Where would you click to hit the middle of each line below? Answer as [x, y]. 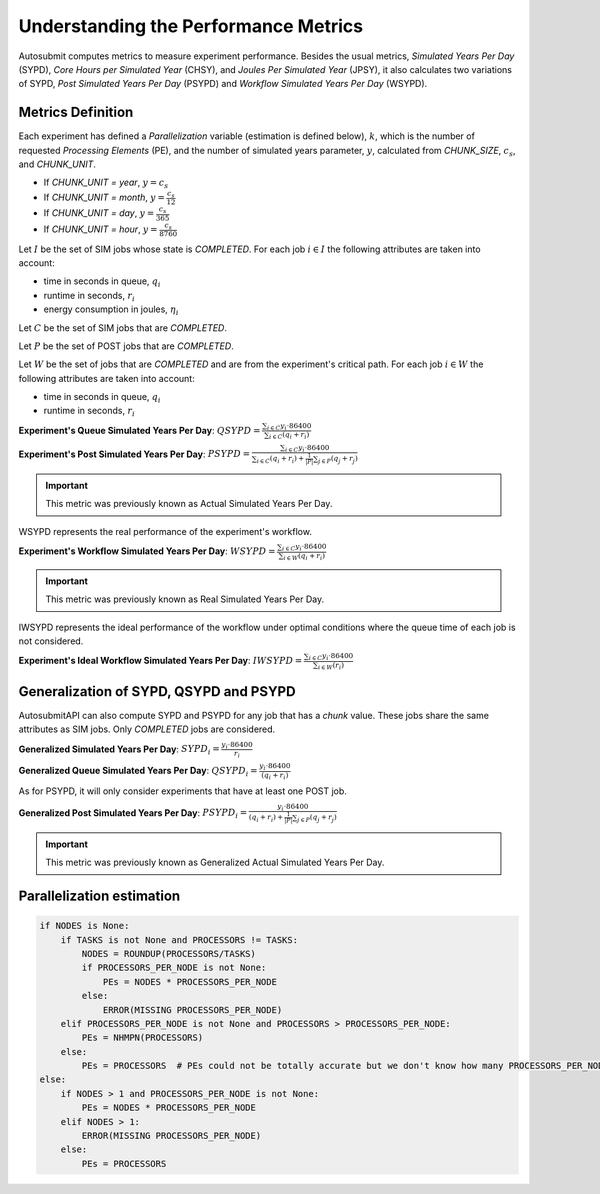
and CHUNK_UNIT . [57, 164]
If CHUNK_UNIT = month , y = [104, 197]
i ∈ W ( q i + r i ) [304, 556]
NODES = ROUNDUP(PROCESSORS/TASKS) [169, 953]
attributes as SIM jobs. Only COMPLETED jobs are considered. [147, 729]
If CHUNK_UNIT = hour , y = [101, 229]
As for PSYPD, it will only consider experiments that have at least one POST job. [182, 791]
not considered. [51, 641]
